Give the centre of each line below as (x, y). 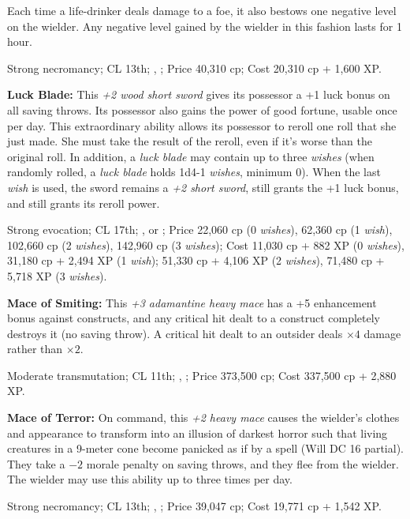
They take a (36, 463)
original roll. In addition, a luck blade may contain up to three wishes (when (191, 156)
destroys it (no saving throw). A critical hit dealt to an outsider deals (175, 333)
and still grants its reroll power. (84, 203)
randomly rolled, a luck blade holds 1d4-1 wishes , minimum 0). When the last (194, 172)
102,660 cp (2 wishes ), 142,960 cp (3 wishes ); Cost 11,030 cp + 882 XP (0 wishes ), (206, 244)
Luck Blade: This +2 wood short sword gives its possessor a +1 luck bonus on (199, 94)
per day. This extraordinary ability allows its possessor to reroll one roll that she (202, 125)
